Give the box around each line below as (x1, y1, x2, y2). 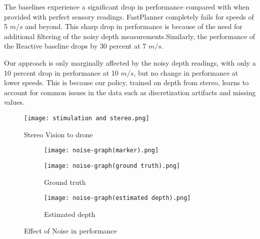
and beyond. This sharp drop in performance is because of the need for (25, 21, 242, 32)
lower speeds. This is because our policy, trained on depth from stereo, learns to (4, 77, 249, 88)
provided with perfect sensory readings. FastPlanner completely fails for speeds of (4, 11, 254, 22)
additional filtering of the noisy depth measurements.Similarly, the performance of (4, 31, 255, 41)
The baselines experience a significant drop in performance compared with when (4, 2, 249, 12)
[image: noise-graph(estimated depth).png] (44, 194, 191, 202)
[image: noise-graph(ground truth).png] (44, 162, 180, 169)
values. (4, 97, 24, 107)
